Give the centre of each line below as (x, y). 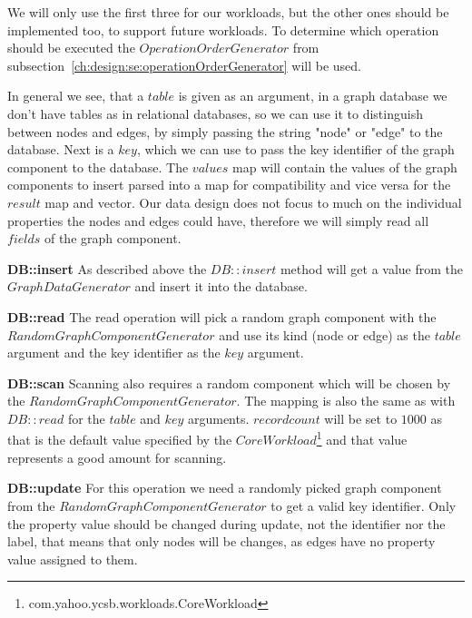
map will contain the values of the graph (345, 167)
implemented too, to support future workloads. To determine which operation (223, 29)
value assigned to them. (73, 559)
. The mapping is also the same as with (346, 401)
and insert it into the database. (221, 286)
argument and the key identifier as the (114, 353)
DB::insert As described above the (107, 268)
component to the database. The (98, 167)
